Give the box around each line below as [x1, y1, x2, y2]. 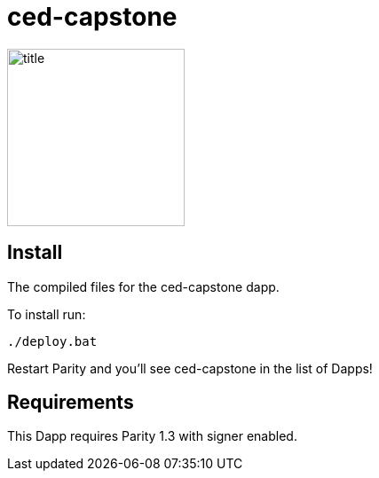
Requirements [7, 391, 134, 414]
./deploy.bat [7, 333, 98, 349]
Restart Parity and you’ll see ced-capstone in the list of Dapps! [7, 360, 373, 376]
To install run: [7, 306, 86, 322]
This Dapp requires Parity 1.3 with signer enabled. [7, 428, 297, 444]
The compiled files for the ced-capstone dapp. [7, 278, 280, 294]
